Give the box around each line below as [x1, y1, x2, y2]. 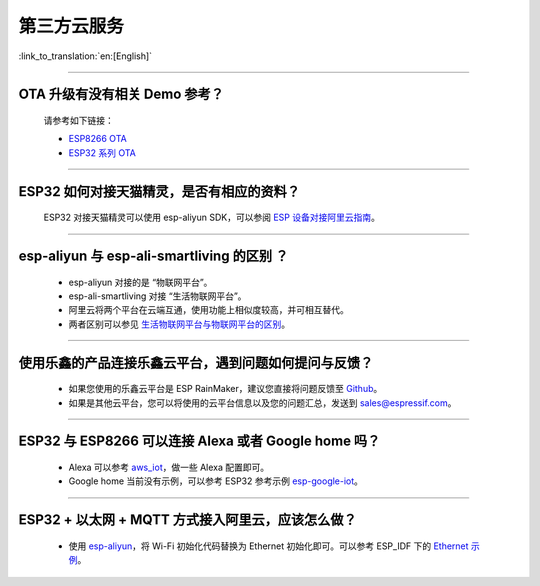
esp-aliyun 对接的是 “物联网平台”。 [68, 276, 213, 288]
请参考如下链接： [43, 114, 114, 126]
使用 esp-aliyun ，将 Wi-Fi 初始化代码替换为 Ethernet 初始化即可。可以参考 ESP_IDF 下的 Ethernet [68, 540, 469, 552]
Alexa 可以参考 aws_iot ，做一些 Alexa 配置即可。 [68, 461, 270, 473]
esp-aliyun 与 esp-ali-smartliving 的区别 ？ [18, 247, 289, 264]
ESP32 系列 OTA [68, 146, 137, 159]
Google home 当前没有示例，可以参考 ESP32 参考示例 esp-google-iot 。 [68, 475, 364, 487]
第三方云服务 [18, 15, 125, 37]
